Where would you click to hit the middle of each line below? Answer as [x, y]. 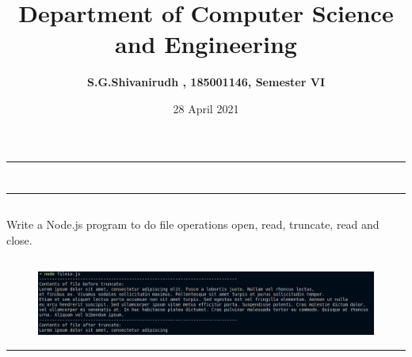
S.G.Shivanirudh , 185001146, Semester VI [206, 82]
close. [19, 239]
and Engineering [206, 44]
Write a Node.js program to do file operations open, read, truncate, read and [193, 224]
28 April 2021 [206, 108]
